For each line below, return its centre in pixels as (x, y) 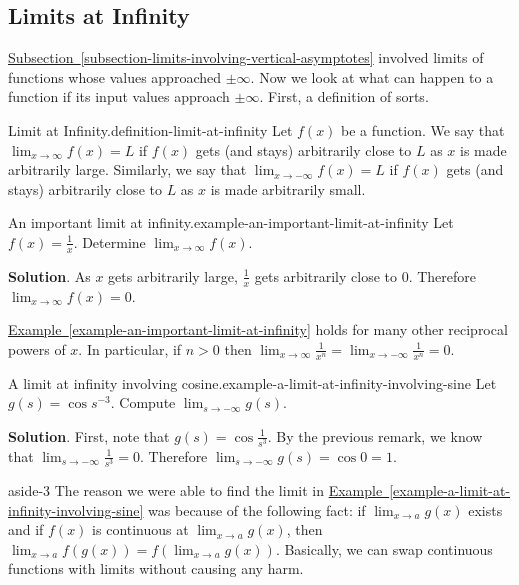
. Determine (109, 241)
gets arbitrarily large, (173, 275)
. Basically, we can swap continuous (384, 548)
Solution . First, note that (89, 435)
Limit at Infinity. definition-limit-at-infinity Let (150, 129)
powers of (37, 348)
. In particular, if (130, 348)
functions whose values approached (114, 76)
